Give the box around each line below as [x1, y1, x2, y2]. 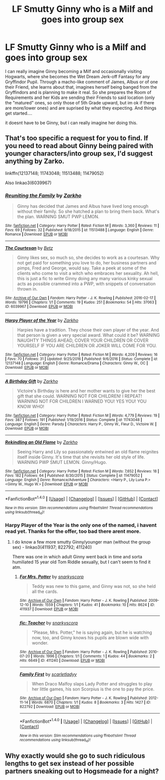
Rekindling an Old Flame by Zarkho [5, 439, 78, 445]
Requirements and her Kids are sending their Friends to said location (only [5, 95, 155, 100]
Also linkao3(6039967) [5, 180, 52, 186]
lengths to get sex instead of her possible [5, 759, 135, 768]
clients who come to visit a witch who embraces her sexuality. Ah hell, [17, 270, 159, 276]
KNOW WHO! [17, 404, 45, 410]
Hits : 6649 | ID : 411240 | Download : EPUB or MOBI [19, 658, 105, 663]
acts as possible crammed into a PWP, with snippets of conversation [17, 281, 156, 287]
